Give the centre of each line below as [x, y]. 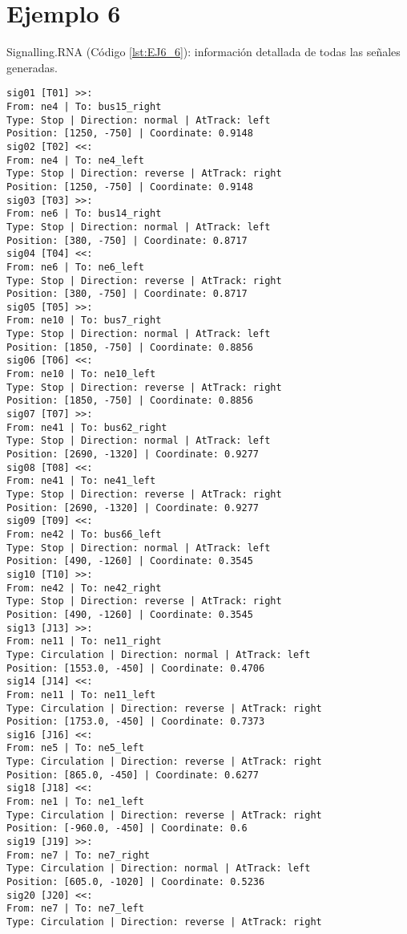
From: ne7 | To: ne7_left [75, 909]
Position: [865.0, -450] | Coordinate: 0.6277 [133, 775]
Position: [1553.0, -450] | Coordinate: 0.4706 [136, 668]
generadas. [32, 67]
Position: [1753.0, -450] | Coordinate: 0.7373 [136, 722]
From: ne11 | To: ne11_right [84, 642]
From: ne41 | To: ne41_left [81, 481]
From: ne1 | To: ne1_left [75, 802]
